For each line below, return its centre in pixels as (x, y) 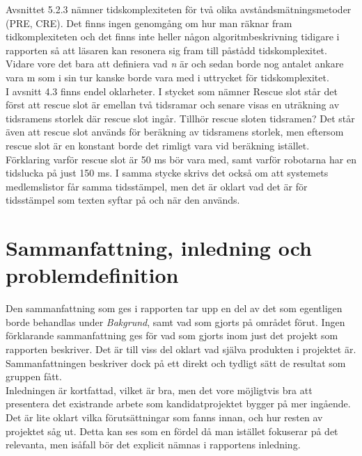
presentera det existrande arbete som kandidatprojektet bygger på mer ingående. (178, 404)
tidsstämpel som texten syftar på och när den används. (123, 200)
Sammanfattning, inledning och (159, 248)
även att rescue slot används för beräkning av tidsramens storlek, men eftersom (175, 132)
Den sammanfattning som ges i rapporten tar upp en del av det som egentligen (174, 308)
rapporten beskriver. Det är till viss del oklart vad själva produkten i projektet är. (181, 349)
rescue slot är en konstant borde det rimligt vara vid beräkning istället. (158, 145)
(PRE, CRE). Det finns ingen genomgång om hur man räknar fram (149, 23)
